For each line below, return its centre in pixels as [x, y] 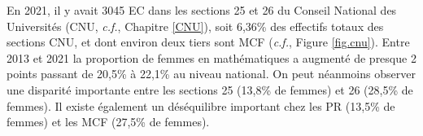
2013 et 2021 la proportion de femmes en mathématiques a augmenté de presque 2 [211, 57]
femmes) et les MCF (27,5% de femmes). [108, 122]
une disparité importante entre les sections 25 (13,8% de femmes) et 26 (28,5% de [210, 89]
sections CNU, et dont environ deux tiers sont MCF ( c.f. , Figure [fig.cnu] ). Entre [208, 42]
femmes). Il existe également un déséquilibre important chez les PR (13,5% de [201, 105]
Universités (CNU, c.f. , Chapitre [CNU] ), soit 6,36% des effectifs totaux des [195, 26]
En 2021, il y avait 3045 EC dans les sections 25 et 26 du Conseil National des [202, 10]
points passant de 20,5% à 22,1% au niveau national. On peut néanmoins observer [211, 74]
